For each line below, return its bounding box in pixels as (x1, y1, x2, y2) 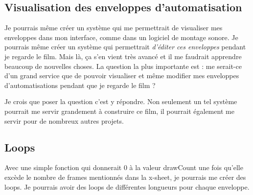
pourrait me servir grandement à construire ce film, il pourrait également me (4, 106, 234, 116)
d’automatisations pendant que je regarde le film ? (4, 80, 156, 90)
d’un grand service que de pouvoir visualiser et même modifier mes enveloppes (4, 70, 239, 81)
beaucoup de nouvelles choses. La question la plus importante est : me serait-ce (4, 61, 242, 71)
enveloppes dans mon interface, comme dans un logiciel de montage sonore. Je (4, 32, 238, 42)
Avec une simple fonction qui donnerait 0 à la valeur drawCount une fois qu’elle (4, 162, 243, 173)
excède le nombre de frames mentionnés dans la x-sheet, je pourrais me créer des (4, 172, 246, 182)
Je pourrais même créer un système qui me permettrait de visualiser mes (4, 22, 223, 33)
